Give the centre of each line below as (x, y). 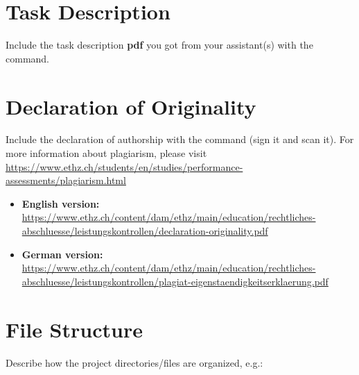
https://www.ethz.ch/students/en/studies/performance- (124, 166)
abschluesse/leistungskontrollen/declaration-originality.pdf (145, 231)
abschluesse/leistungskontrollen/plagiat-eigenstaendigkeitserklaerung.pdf (175, 281)
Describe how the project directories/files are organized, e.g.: (134, 362)
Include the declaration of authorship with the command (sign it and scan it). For (180, 139)
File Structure (74, 329)
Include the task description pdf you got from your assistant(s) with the (159, 45)
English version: (61, 203)
